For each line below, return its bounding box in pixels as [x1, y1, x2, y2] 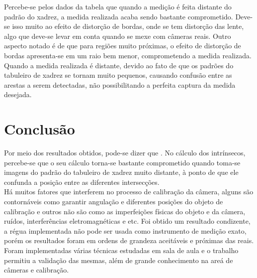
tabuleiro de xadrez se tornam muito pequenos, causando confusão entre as [4, 70, 232, 80]
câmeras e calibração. [4, 265, 69, 275]
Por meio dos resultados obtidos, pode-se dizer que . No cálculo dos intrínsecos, [4, 147, 246, 158]
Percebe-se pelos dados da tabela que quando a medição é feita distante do [4, 1, 232, 11]
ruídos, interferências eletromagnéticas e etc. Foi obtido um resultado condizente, [4, 216, 251, 226]
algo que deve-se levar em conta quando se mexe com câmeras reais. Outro [4, 30, 231, 41]
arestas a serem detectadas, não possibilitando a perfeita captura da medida [4, 79, 236, 90]
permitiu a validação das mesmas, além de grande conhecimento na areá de [4, 255, 233, 265]
